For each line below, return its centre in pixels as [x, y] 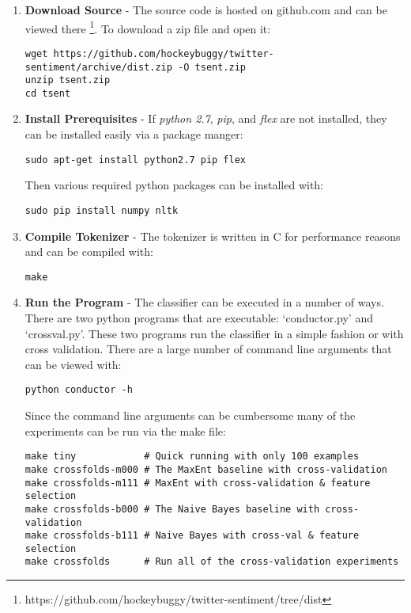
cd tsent [48, 93]
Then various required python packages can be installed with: [174, 185]
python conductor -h [79, 390]
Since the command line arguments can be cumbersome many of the [190, 415]
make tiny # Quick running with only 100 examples [192, 457]
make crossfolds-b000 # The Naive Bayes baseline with [172, 509]
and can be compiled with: [89, 251]
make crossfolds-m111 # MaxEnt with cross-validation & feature [198, 483]
